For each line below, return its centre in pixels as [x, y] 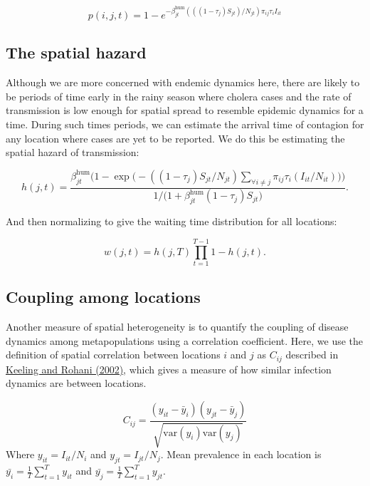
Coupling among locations [103, 297]
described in [312, 355]
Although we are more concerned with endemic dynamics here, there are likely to [183, 82]
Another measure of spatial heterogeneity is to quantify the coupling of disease [177, 327]
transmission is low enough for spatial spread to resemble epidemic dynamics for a [185, 110]
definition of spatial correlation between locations [113, 355]
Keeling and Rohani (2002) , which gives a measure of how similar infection [169, 369]
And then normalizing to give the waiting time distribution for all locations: [171, 221]
